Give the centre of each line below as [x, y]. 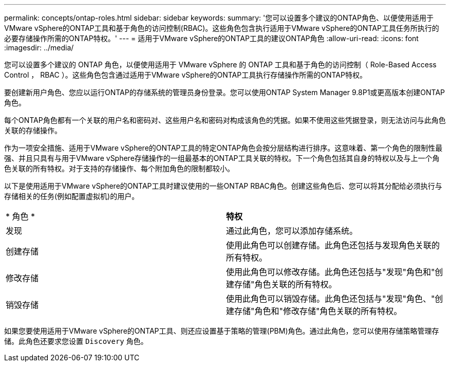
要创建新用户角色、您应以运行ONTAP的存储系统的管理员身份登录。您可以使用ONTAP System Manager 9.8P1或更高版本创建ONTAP [225, 92]
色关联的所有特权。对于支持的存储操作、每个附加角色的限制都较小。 [119, 168]
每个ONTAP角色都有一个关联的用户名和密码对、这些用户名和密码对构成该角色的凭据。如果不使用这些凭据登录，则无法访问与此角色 [225, 120]
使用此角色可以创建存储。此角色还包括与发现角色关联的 [333, 245]
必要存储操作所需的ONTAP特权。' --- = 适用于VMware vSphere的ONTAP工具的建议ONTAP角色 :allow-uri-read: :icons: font [211, 38]
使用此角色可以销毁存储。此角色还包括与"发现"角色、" [331, 299]
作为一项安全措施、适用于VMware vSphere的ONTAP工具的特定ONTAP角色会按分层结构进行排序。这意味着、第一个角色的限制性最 [223, 148]
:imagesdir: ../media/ [39, 48]
